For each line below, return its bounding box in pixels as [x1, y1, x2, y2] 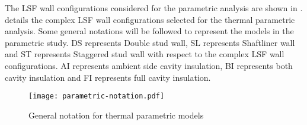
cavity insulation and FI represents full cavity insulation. [5, 71, 211, 83]
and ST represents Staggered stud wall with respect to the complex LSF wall [5, 48, 284, 60]
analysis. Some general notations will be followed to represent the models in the [5, 25, 294, 37]
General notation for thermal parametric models [28, 108, 204, 121]
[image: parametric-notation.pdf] [28, 92, 165, 101]
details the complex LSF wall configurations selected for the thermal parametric [5, 13, 295, 25]
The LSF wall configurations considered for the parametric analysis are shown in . [5, 2, 303, 14]
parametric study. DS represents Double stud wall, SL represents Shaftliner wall [5, 36, 295, 48]
